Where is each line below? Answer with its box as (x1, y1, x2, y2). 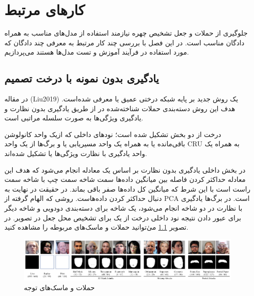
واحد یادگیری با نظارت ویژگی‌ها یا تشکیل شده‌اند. (4, 148, 147, 158)
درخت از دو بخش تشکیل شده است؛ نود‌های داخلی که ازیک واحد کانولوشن (4, 129, 221, 139)
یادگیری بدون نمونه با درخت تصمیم (4, 71, 159, 86)
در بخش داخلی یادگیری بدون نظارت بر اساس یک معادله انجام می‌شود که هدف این (4, 164, 246, 175)
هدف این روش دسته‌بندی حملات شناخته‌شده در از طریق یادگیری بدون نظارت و (4, 103, 235, 113)
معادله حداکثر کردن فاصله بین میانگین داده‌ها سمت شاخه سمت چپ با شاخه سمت (4, 174, 246, 184)
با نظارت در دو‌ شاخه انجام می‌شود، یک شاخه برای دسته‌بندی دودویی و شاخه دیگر (4, 203, 243, 213)
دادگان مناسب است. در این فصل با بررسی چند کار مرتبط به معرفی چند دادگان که (4, 37, 245, 47)
